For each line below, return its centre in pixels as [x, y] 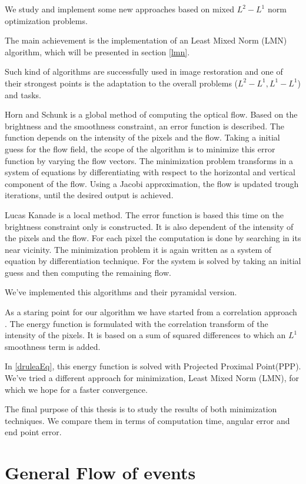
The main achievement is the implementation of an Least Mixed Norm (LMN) [146, 40]
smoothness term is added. [53, 346]
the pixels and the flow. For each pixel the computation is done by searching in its [153, 238]
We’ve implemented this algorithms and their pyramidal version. [121, 292]
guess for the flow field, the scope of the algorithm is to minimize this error [140, 148]
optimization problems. [46, 20]
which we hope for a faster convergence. [76, 389]
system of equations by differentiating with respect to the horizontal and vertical [150, 172]
